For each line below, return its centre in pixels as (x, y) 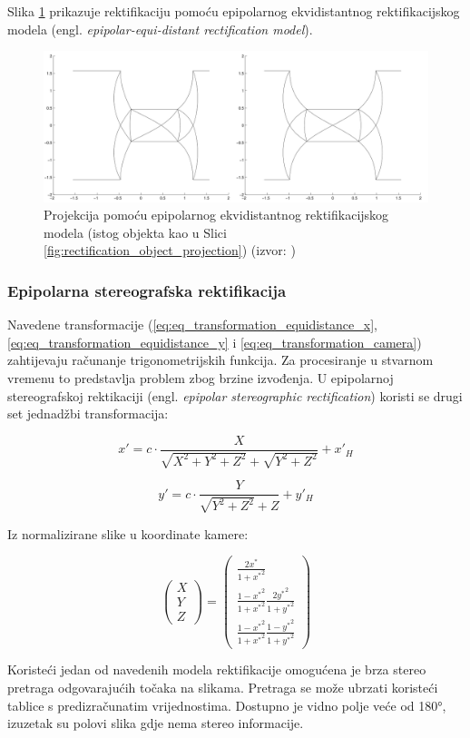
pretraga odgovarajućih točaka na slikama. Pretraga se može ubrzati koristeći (223, 688)
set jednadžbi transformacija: (88, 413)
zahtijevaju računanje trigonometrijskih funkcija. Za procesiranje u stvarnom (220, 360)
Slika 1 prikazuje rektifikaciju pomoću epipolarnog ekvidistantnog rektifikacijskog (234, 11)
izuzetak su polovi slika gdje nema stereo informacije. (156, 723)
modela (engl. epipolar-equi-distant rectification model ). (160, 29)
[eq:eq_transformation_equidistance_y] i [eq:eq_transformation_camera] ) (215, 342)
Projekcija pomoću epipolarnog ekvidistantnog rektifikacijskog (216, 215)
